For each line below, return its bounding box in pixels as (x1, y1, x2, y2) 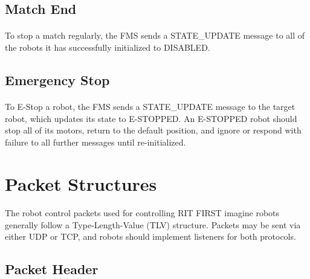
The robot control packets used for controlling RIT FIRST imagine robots (5, 207, 280, 219)
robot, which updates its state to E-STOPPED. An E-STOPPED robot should (5, 112, 297, 124)
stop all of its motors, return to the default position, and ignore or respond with (5, 124, 302, 136)
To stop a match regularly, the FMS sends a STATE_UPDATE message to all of (5, 29, 305, 42)
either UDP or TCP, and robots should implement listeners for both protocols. (5, 230, 296, 243)
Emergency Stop (5, 70, 110, 89)
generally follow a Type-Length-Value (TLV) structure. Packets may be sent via (5, 218, 301, 231)
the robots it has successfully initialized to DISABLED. (5, 40, 210, 53)
